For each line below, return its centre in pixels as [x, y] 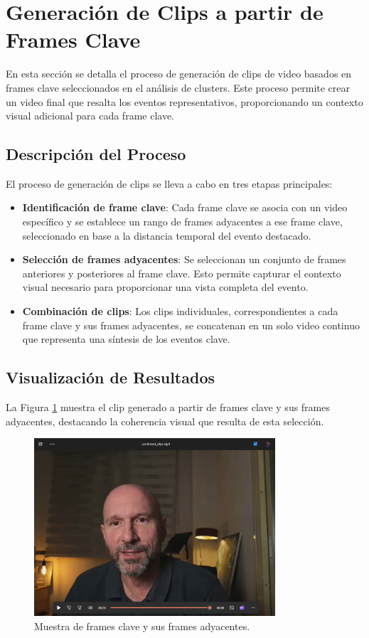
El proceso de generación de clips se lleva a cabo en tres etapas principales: [169, 183]
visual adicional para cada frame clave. [90, 116]
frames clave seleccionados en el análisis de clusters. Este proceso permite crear [178, 87]
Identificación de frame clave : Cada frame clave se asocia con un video [185, 207]
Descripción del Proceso [96, 154]
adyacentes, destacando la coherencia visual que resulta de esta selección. [165, 421]
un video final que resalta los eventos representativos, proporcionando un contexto [184, 101]
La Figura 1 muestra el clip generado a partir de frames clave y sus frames [168, 407]
